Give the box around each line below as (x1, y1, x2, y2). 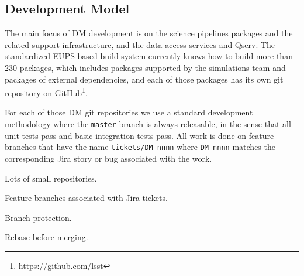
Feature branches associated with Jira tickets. (5, 192, 168, 204)
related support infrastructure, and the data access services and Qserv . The (5, 38, 275, 50)
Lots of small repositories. (5, 172, 97, 184)
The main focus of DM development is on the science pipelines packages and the (5, 27, 293, 39)
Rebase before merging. (5, 231, 88, 243)
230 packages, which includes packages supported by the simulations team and (5, 61, 286, 73)
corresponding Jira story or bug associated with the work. (5, 152, 212, 164)
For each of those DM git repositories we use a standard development (5, 106, 253, 118)
